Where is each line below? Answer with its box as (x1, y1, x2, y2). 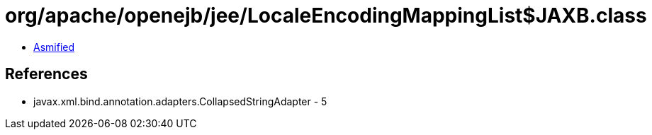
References (5, 65, 88, 83)
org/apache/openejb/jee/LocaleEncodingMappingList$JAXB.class (5, 4, 647, 28)
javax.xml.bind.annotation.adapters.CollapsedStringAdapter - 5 (33, 95, 327, 107)
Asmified (33, 40, 75, 53)
